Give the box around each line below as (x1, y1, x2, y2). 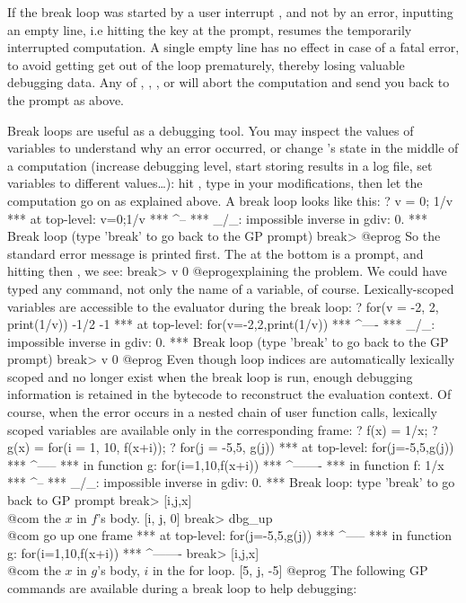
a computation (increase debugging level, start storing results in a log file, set (7, 155, 433, 174)
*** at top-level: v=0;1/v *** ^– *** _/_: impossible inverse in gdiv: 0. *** (7, 208, 428, 227)
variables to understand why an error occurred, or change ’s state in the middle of (7, 138, 459, 157)
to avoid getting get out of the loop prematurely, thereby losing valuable (7, 55, 405, 74)
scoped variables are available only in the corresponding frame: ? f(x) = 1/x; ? (7, 420, 438, 439)
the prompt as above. (7, 90, 125, 109)
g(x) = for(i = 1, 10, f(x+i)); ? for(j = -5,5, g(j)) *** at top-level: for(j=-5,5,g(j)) (7, 438, 454, 457)
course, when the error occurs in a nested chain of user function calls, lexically (7, 403, 437, 421)
